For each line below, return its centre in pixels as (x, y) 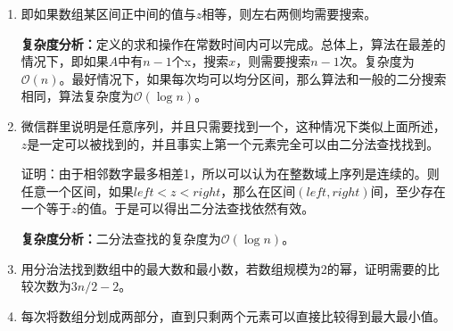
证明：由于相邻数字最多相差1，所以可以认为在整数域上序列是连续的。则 (230, 174)
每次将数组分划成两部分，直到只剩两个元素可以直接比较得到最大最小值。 (233, 315)
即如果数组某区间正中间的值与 (108, 13)
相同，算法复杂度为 (77, 96)
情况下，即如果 (65, 61)
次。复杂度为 (377, 61)
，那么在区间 (258, 190)
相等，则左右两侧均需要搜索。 (289, 13)
